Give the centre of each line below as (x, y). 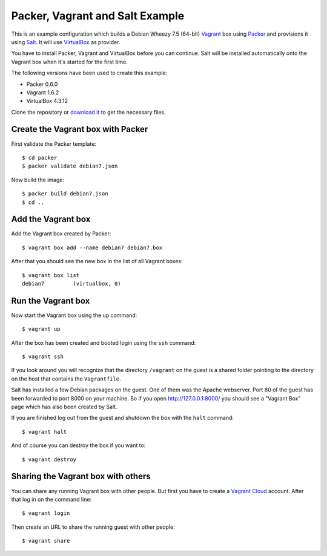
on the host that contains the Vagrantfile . (66, 379)
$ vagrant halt (45, 432)
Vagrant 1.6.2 (43, 92)
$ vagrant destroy (49, 459)
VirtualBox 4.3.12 (47, 101)
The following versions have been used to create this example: (89, 73)
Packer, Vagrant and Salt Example (98, 16)
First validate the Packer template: (54, 144)
